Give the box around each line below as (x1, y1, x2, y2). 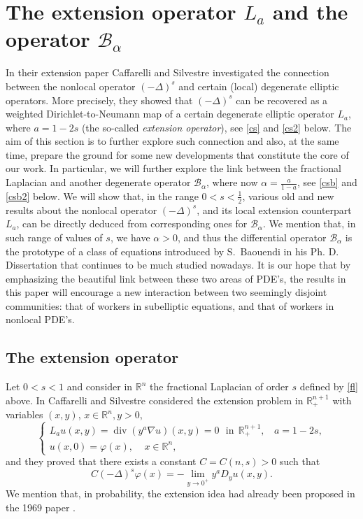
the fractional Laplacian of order (150, 379, 289, 394)
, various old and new (242, 188, 334, 203)
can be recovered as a (236, 92, 328, 107)
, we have (110, 229, 150, 244)
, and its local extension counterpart (197, 202, 352, 217)
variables (6, 407, 43, 422)
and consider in (66, 379, 133, 394)
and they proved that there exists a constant (6, 454, 197, 469)
